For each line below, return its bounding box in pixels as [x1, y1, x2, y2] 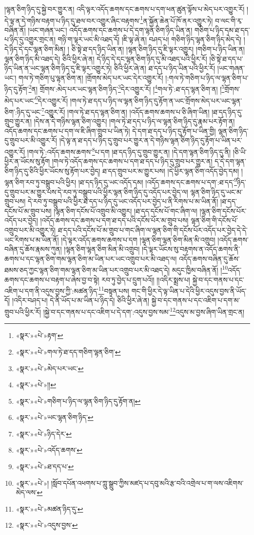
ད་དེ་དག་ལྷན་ [215, 156, 246, 166]
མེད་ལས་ [16, 487, 37, 497]
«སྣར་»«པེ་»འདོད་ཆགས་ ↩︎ [16, 445, 82, 455]
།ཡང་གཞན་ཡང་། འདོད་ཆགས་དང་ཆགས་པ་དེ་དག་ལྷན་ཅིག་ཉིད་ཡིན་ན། [28, 24, 193, 35]
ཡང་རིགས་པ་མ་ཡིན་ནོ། [4, 234, 59, 244]
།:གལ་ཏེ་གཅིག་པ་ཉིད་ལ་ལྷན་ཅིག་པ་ [165, 72, 249, 82]
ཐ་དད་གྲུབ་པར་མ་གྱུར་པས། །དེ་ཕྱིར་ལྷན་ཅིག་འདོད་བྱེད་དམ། [102, 165, 239, 176]
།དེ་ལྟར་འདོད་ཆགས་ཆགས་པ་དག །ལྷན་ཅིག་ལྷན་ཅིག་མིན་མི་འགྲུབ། [61, 234, 215, 244]
